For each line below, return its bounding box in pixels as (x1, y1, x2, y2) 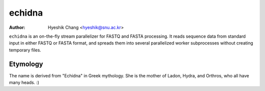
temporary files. (9, 47, 41, 53)
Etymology (9, 60, 44, 68)
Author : (9, 24, 26, 30)
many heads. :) (9, 80, 39, 86)
